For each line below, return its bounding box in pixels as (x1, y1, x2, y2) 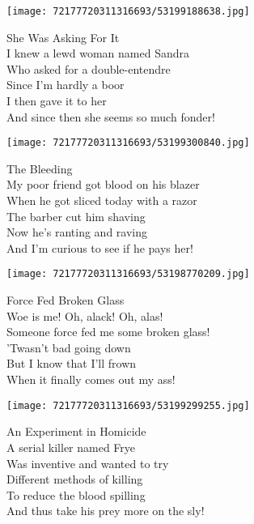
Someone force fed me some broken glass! (6, 323, 210, 340)
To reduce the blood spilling (6, 486, 146, 503)
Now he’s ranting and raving (6, 224, 148, 241)
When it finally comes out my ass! (6, 371, 176, 388)
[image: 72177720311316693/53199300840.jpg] (6, 137, 250, 149)
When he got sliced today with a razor (6, 192, 197, 209)
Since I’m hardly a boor (6, 76, 125, 93)
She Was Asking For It (6, 28, 120, 45)
